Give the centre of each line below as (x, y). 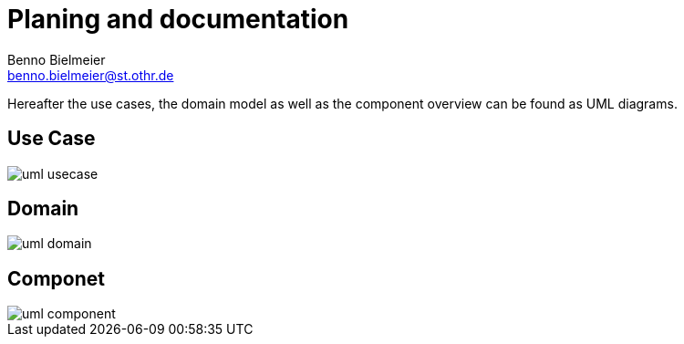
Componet (56, 278)
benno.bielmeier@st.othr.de (91, 75)
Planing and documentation (178, 19)
